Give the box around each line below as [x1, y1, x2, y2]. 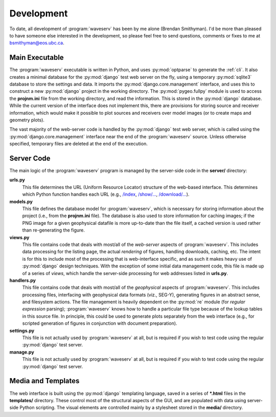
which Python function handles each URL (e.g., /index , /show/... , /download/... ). [22, 191, 190, 197]
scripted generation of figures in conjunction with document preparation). [22, 320, 177, 326]
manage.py [9, 349, 34, 355]
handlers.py [9, 277, 36, 283]
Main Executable [9, 53, 64, 62]
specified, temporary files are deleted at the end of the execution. [9, 141, 148, 147]
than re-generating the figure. [22, 227, 85, 233]
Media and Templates [9, 377, 80, 385]
